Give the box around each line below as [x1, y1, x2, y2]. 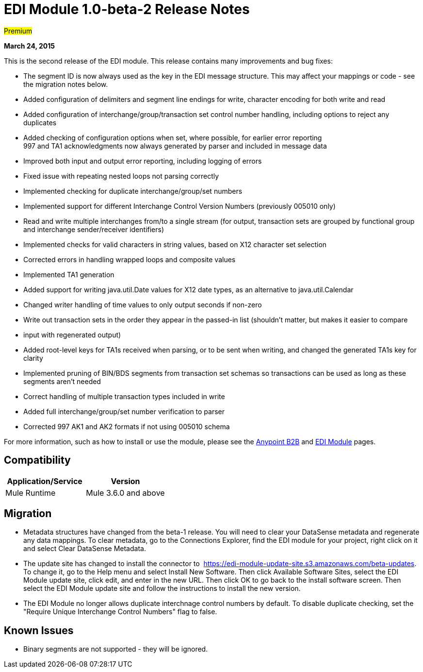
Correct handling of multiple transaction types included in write [23, 392, 225, 401]
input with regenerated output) [23, 330, 121, 339]
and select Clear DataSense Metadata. [23, 544, 146, 553]
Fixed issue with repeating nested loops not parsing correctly [23, 171, 219, 180]
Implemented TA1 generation [23, 270, 114, 279]
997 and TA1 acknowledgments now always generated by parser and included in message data [23, 141, 327, 150]
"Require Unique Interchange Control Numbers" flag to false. [23, 607, 217, 616]
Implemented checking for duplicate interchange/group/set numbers [23, 186, 243, 195]
